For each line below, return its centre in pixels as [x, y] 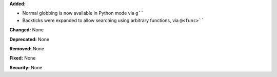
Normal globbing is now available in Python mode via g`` [83, 13]
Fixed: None [23, 58]
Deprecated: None [29, 39]
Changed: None [26, 30]
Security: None [26, 67]
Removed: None [27, 48]
